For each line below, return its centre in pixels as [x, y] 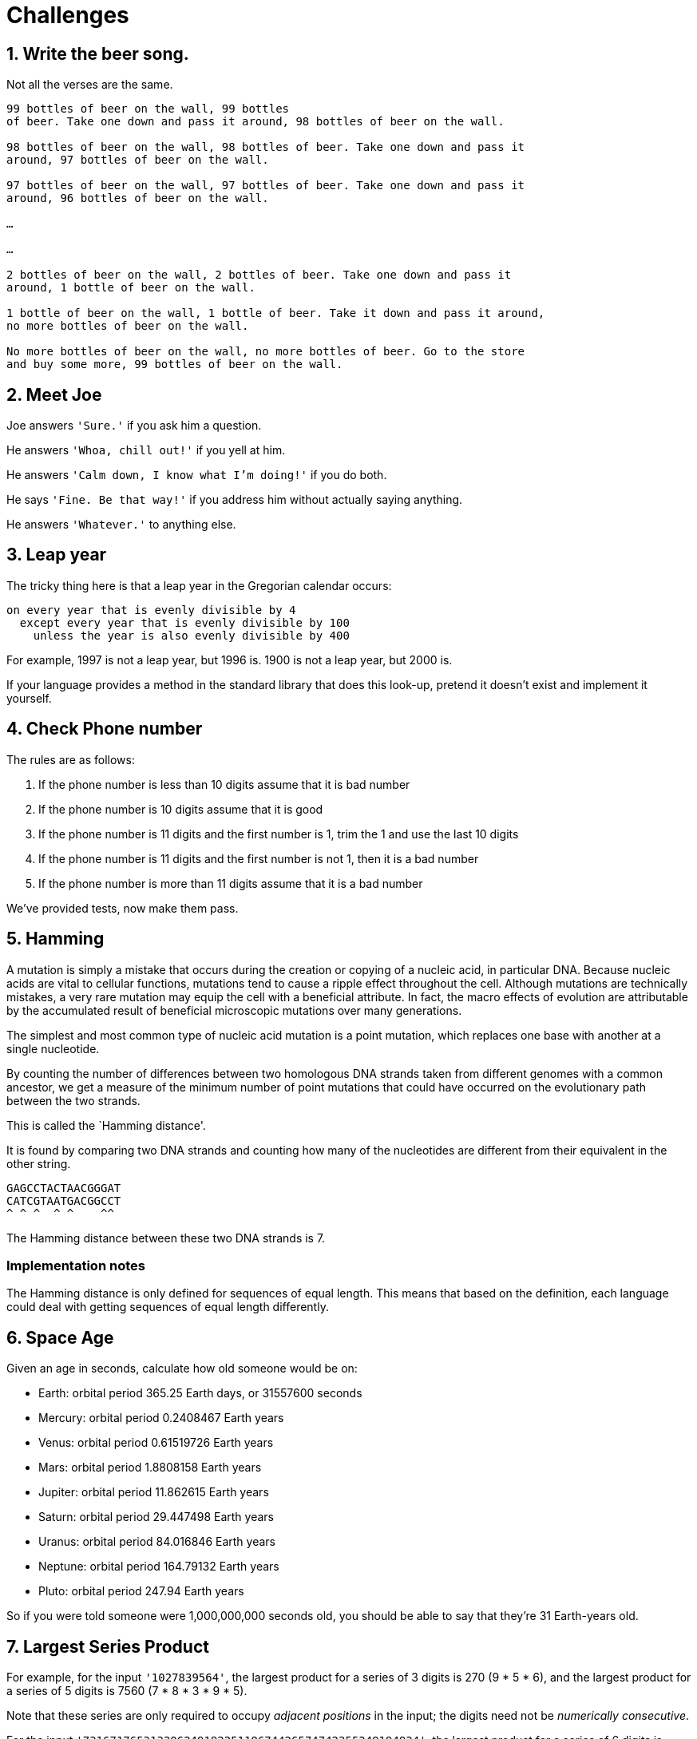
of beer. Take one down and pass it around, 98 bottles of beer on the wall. [255, 122]
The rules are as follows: [71, 759]
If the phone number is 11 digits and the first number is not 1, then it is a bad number [259, 858]
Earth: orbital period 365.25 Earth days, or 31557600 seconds [200, 1393]
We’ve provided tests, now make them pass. [123, 908]
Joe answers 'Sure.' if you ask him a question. [134, 426]
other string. [39, 1163]
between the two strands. [73, 1100]
